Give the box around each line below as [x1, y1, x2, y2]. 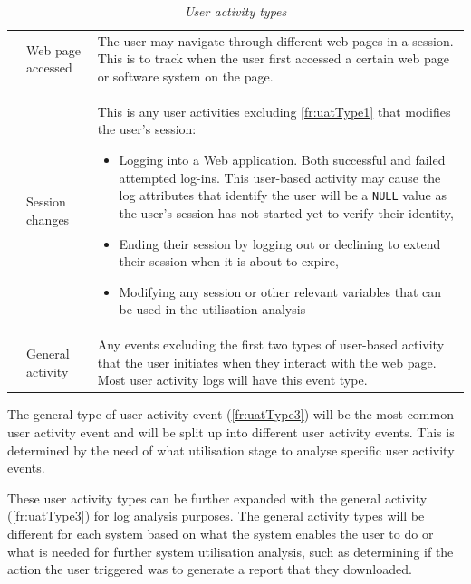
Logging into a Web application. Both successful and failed [119, 150, 446, 169]
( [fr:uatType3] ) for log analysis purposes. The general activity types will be [7, 506, 425, 525]
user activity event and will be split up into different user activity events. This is [7, 423, 455, 441]
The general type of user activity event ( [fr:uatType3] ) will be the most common [7, 405, 454, 424]
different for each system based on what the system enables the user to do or [7, 523, 434, 542]
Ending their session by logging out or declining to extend [119, 234, 441, 253]
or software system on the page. [97, 67, 274, 86]
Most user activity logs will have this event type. [97, 370, 368, 389]
